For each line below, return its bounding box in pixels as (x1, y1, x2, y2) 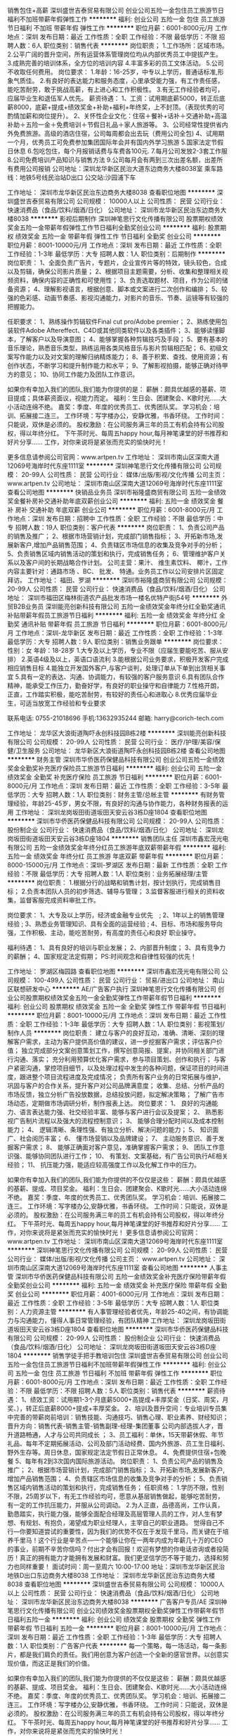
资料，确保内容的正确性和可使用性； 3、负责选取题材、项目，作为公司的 (13, 276, 223, 284)
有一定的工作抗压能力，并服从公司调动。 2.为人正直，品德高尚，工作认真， (7, 1501, 224, 1509)
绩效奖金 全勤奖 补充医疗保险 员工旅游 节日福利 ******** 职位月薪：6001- (7, 773, 223, 781)
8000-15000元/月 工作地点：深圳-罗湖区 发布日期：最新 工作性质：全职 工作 (7, 861, 228, 869)
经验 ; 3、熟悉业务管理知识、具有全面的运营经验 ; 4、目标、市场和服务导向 (7, 920, 223, 928)
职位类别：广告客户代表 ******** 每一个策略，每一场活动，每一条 (29, 1642, 221, 1649)
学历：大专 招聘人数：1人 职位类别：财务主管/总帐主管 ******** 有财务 (13, 791, 219, 798)
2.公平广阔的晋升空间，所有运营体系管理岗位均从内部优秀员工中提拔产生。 (7, 50, 223, 58)
